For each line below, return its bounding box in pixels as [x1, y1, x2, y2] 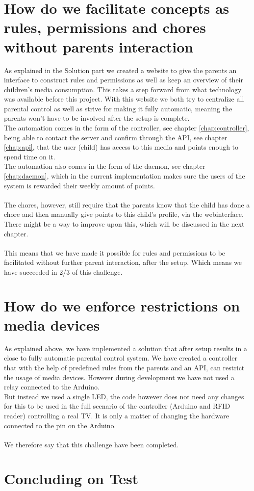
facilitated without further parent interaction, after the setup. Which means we [4, 257, 242, 267]
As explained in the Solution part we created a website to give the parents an [4, 65, 237, 75]
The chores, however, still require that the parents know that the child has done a [4, 199, 250, 209]
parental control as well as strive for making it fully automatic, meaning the [4, 103, 232, 113]
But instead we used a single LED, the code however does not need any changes [4, 391, 244, 401]
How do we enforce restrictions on [4, 295, 240, 315]
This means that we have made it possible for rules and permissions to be [4, 247, 226, 258]
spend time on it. [4, 151, 55, 161]
